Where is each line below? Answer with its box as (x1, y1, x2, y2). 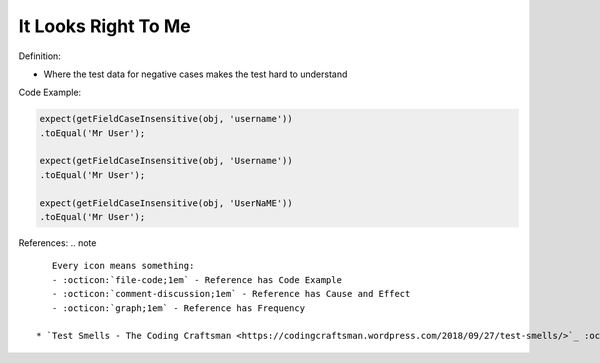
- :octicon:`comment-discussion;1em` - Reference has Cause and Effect (51, 288, 411, 300)
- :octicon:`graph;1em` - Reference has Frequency (51, 302, 305, 314)
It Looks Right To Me (18, 15, 191, 37)
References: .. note (18, 237, 97, 249)
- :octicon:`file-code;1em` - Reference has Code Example (51, 274, 342, 285)
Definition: (18, 50, 62, 62)
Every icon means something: (51, 260, 195, 272)
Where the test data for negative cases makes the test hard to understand (43, 68, 348, 80)
